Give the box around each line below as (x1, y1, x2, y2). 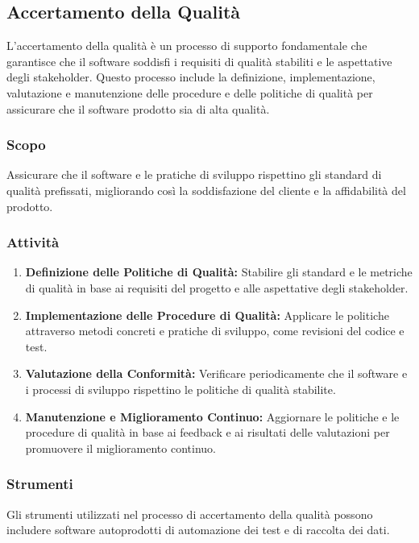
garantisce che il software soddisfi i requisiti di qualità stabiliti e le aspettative (6, 52, 392, 69)
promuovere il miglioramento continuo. (25, 439, 216, 456)
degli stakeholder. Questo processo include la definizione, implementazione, (6, 68, 375, 85)
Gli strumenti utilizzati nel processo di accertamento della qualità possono (6, 505, 373, 522)
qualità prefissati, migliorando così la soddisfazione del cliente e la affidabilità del (6, 181, 406, 198)
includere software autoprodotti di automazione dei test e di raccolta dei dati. (6, 521, 390, 538)
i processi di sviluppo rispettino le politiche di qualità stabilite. (25, 380, 336, 397)
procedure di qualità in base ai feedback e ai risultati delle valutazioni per (25, 424, 390, 441)
